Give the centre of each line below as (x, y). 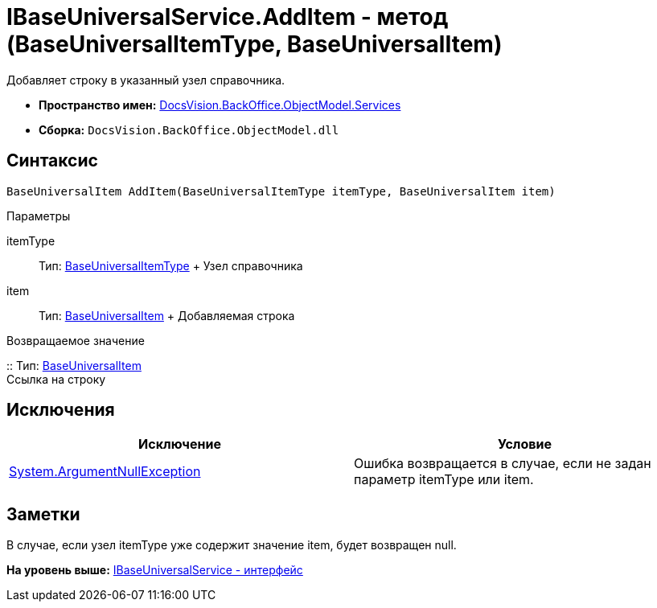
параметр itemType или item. (444, 480)
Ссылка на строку (56, 379)
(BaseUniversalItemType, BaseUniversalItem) (255, 44)
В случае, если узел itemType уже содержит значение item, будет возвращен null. (232, 545)
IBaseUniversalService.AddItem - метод (228, 17)
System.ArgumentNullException (105, 472)
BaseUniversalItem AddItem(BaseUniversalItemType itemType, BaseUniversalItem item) (281, 191)
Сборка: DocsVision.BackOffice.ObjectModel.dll (189, 129)
